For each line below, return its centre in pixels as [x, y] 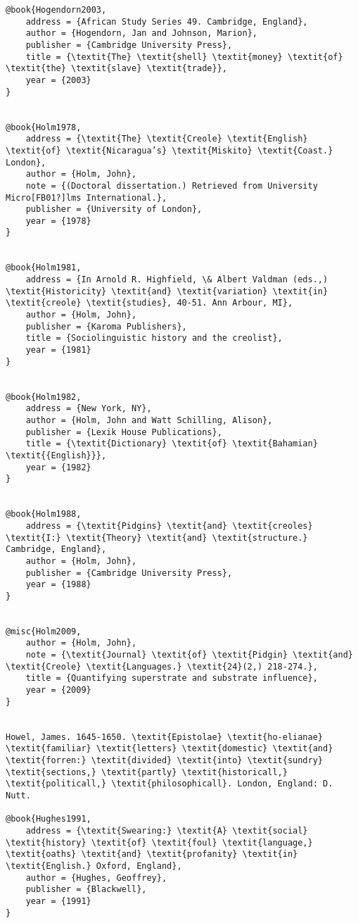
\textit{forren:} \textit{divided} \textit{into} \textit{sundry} [165, 760]
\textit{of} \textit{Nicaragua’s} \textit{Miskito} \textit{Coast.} [170, 150]
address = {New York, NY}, [89, 409]
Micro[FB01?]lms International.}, [87, 197]
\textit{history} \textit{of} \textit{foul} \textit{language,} [159, 842]
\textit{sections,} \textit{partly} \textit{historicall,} [147, 772]
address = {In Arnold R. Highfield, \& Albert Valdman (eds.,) [177, 280]
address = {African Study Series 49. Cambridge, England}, [167, 21]
